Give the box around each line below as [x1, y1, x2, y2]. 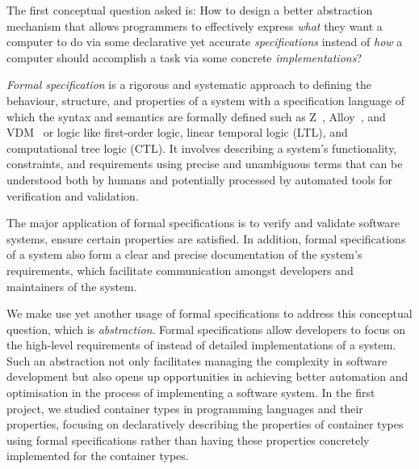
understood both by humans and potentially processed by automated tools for [6, 171, 393, 188]
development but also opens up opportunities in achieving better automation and [6, 368, 409, 385]
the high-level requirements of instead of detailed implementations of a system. [6, 336, 396, 353]
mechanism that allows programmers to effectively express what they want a [6, 17, 383, 34]
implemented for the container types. [6, 447, 189, 464]
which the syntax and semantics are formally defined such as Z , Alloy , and [6, 108, 386, 125]
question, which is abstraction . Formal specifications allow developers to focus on [6, 320, 406, 337]
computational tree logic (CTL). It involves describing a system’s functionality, [6, 139, 397, 156]
